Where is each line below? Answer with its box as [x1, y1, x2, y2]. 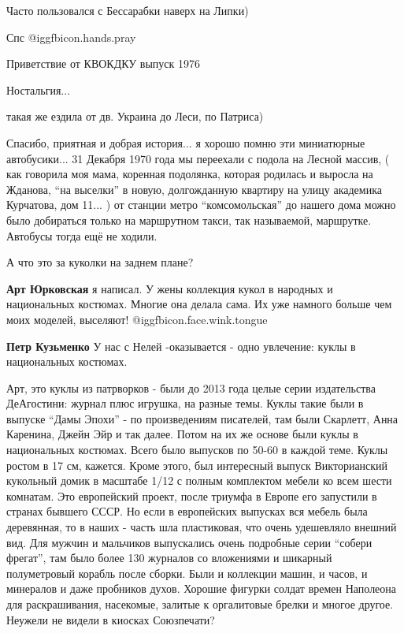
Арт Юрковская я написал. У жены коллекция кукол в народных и [6, 280, 333, 296]
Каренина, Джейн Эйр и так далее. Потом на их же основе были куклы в [6, 426, 358, 442]
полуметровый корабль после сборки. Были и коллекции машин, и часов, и [6, 564, 368, 581]
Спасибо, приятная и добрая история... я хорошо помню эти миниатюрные [6, 134, 365, 151]
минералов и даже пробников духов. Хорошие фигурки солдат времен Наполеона [6, 580, 397, 597]
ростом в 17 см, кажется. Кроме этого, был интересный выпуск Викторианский [6, 456, 388, 473]
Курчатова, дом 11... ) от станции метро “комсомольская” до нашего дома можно [6, 196, 396, 213]
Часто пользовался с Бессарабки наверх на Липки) [6, 2, 249, 18]
